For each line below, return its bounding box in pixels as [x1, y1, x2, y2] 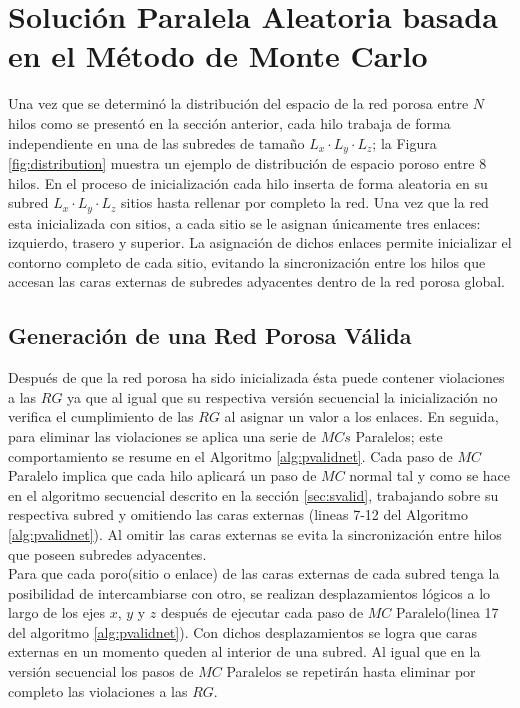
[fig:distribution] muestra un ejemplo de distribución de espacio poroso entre [8, 152, 475, 173]
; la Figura [372, 132, 437, 153]
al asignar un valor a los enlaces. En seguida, [224, 406, 499, 427]
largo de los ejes [8, 602, 106, 623]
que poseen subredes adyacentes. [8, 543, 207, 564]
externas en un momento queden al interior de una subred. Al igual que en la [8, 641, 481, 662]
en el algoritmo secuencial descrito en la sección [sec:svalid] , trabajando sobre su [8, 484, 499, 505]
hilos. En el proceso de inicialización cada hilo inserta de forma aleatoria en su [8, 172, 488, 193]
